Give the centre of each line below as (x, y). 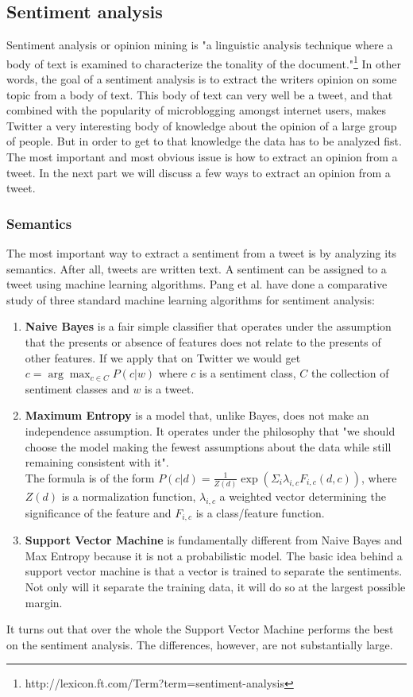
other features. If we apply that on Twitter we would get (163, 357)
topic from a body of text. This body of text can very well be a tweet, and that (200, 94)
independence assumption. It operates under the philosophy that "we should (210, 430)
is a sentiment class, (248, 373)
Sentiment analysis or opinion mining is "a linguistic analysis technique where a (200, 45)
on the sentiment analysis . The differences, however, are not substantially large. (200, 644)
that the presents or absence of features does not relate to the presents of (203, 341)
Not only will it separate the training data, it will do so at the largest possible (215, 587)
